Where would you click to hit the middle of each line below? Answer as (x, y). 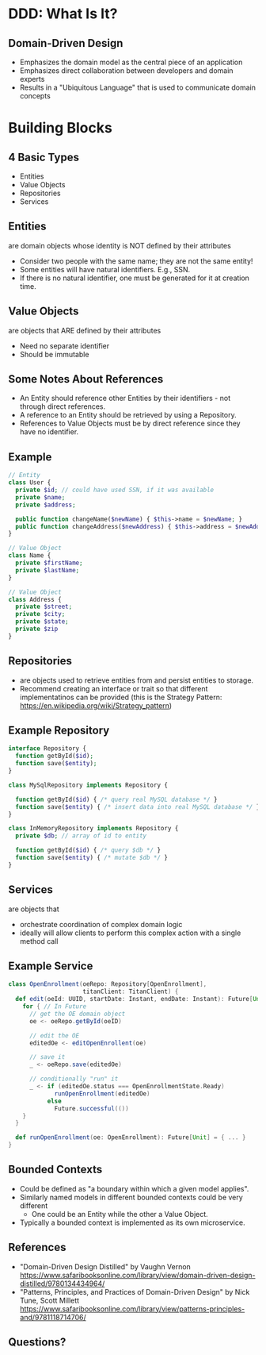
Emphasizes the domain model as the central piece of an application (131, 62)
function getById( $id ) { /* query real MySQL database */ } (116, 799)
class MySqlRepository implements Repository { (88, 785)
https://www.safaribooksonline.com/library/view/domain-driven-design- (137, 1275)
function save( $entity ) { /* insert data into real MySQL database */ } (138, 806)
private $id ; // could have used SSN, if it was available (115, 490)
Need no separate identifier (64, 345)
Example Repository (59, 730)
